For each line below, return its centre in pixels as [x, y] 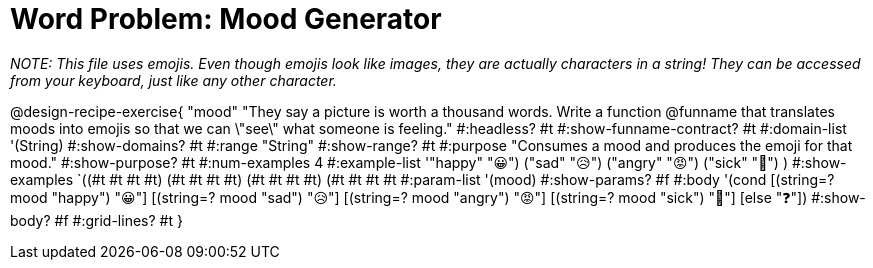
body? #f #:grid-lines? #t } [96, 220]
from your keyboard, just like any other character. [173, 80]
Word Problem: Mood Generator [226, 19]
